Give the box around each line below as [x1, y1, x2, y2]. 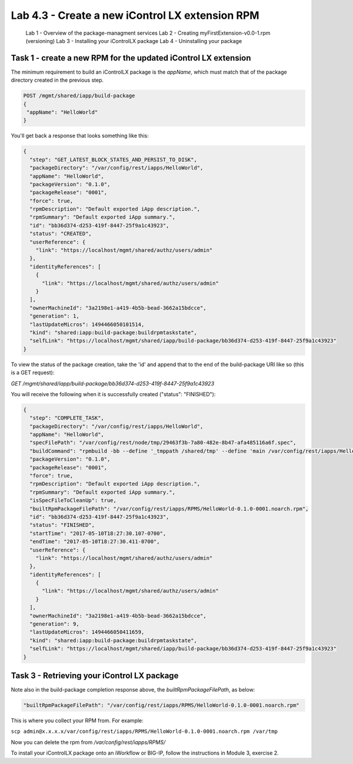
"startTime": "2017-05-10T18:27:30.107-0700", [29, 530, 166, 537]
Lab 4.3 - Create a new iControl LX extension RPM [11, 9, 259, 22]
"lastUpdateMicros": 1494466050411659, [29, 629, 145, 636]
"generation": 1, [29, 313, 79, 320]
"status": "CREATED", [29, 230, 92, 237]
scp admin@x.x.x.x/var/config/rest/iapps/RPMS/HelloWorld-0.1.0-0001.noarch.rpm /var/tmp [11, 728, 278, 735]
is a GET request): [11, 369, 55, 376]
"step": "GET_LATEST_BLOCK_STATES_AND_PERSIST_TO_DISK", [29, 156, 197, 163]
